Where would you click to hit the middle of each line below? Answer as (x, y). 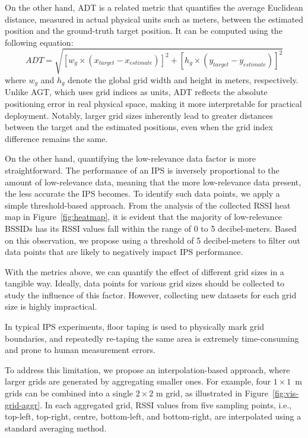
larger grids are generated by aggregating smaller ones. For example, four (138, 381)
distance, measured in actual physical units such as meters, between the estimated (154, 19)
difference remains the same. (56, 138)
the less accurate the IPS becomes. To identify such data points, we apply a (142, 193)
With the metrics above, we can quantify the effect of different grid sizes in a (145, 271)
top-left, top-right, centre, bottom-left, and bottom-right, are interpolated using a (153, 416)
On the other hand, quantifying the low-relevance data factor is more (130, 158)
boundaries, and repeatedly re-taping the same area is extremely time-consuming (152, 338)
